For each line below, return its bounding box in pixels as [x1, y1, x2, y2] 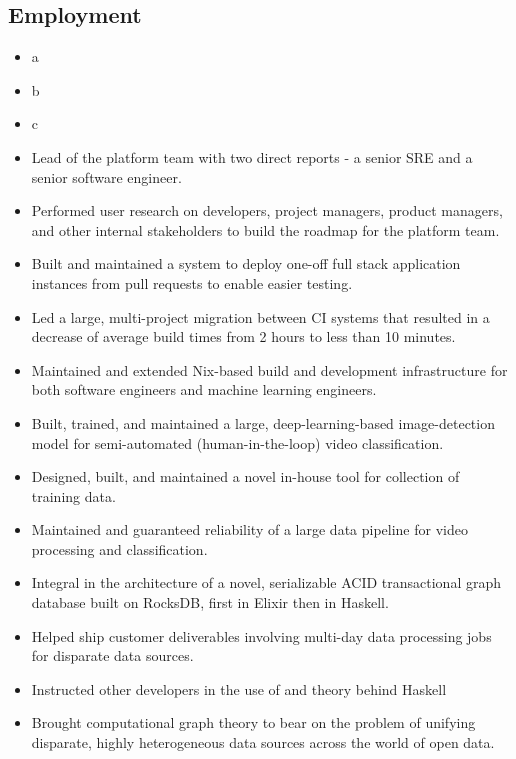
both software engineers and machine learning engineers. [31, 379, 377, 400]
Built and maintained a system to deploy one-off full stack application [31, 253, 461, 274]
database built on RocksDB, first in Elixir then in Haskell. [31, 592, 389, 613]
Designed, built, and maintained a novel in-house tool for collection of [31, 466, 460, 487]
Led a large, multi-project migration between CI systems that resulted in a [31, 306, 490, 327]
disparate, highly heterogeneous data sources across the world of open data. [31, 732, 495, 753]
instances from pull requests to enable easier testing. [31, 272, 353, 293]
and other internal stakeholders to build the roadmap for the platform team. [31, 219, 500, 240]
